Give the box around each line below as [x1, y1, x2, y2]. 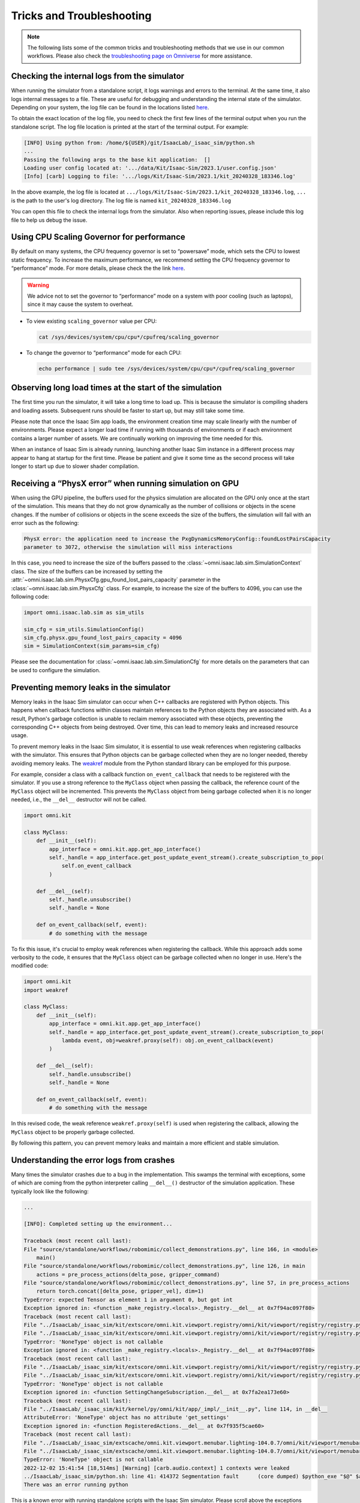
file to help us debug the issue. [11, 216, 88, 224]
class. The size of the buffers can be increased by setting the [11, 568, 163, 575]
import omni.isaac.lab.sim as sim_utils [23, 609, 144, 616]
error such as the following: [11, 519, 79, 527]
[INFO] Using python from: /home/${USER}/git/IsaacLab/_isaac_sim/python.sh [23, 139, 255, 146]
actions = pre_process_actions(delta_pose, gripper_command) [36, 1271, 220, 1278]
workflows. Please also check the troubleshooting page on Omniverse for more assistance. [27, 52, 253, 60]
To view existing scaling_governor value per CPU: [26, 317, 157, 325]
